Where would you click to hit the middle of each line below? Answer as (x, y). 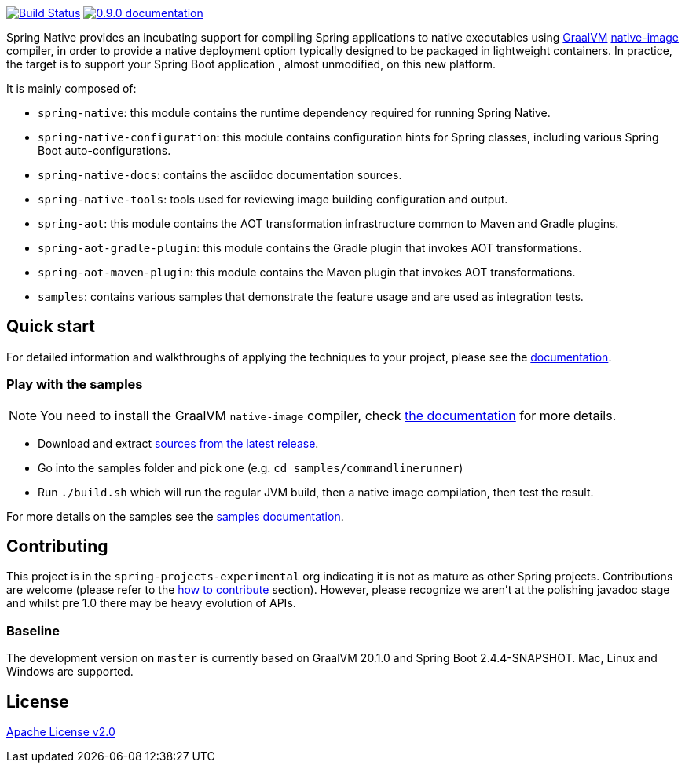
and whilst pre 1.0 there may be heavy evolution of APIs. (151, 603)
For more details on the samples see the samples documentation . (175, 516)
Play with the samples (75, 384)
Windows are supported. (70, 672)
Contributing (57, 547)
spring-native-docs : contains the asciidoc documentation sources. (220, 175)
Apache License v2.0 (61, 732)
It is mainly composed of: (71, 88)
